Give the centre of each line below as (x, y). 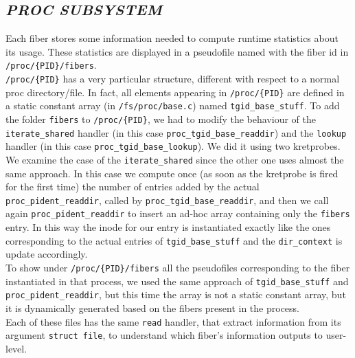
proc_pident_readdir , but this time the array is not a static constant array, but (176, 294)
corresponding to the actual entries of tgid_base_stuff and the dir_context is (174, 240)
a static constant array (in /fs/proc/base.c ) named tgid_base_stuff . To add (173, 105)
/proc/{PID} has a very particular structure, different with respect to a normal (173, 79)
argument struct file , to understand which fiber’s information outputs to (164, 335)
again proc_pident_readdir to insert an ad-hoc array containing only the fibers (178, 213)
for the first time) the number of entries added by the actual (133, 187)
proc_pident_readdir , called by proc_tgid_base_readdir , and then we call (167, 200)
